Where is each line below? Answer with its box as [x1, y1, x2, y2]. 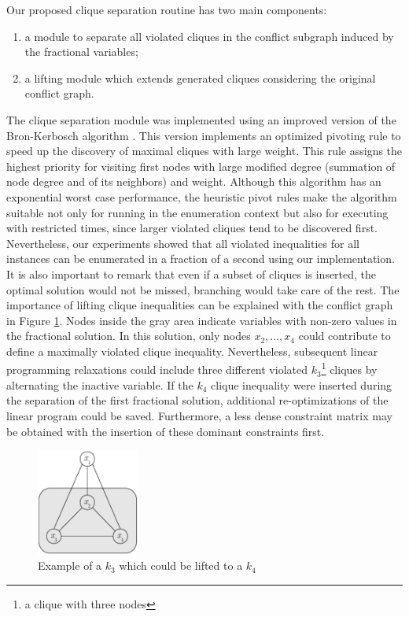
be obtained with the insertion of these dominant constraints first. [6, 423, 325, 439]
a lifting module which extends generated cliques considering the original [24, 69, 376, 86]
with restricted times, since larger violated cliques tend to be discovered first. [6, 220, 378, 236]
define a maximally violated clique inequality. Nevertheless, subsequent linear [6, 342, 378, 359]
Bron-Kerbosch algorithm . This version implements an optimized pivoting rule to [6, 127, 401, 143]
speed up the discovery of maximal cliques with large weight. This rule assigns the [6, 142, 403, 159]
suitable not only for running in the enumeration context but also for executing [6, 204, 389, 220]
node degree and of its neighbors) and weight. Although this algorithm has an [6, 173, 381, 190]
